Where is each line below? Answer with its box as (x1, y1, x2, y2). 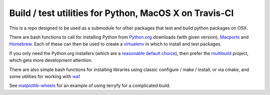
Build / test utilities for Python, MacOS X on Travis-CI (9, 7, 234, 18)
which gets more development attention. (9, 57, 92, 63)
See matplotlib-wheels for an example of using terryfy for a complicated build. (9, 82, 171, 88)
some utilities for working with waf (9, 73, 80, 79)
